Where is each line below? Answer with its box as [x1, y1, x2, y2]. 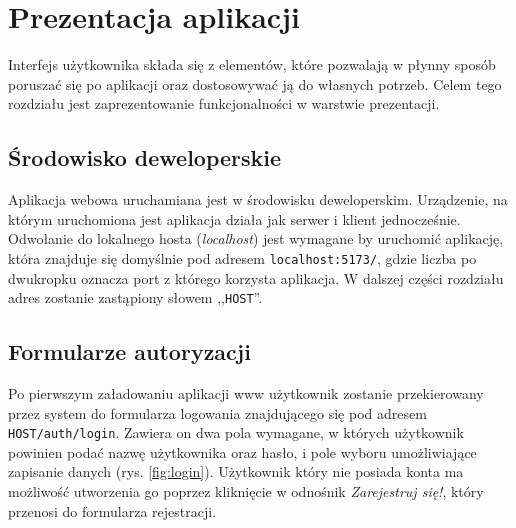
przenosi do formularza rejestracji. [8, 500, 217, 521]
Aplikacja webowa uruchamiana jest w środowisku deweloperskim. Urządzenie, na [8, 189, 508, 210]
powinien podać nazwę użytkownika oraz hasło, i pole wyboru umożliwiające [8, 441, 477, 462]
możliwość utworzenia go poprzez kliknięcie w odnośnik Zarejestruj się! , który [8, 481, 484, 502]
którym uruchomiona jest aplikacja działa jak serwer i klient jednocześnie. [8, 208, 461, 229]
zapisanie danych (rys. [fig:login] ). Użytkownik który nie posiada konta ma [8, 461, 464, 482]
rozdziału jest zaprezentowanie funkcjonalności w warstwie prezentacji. [8, 93, 440, 114]
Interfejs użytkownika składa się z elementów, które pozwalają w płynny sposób [8, 54, 496, 75]
